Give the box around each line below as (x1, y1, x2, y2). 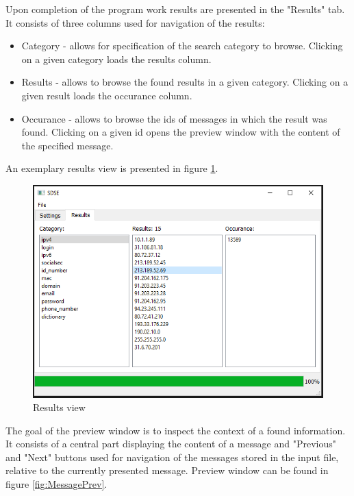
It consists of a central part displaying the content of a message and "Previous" (5, 436, 337, 451)
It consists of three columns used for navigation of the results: (5, 15, 265, 29)
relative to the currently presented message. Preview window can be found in (5, 463, 329, 478)
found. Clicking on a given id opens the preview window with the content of (21, 125, 340, 139)
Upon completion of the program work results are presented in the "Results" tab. (5, 2, 345, 16)
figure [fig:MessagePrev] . (5, 477, 108, 491)
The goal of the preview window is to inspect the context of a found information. (5, 423, 346, 437)
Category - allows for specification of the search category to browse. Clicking (21, 38, 343, 53)
